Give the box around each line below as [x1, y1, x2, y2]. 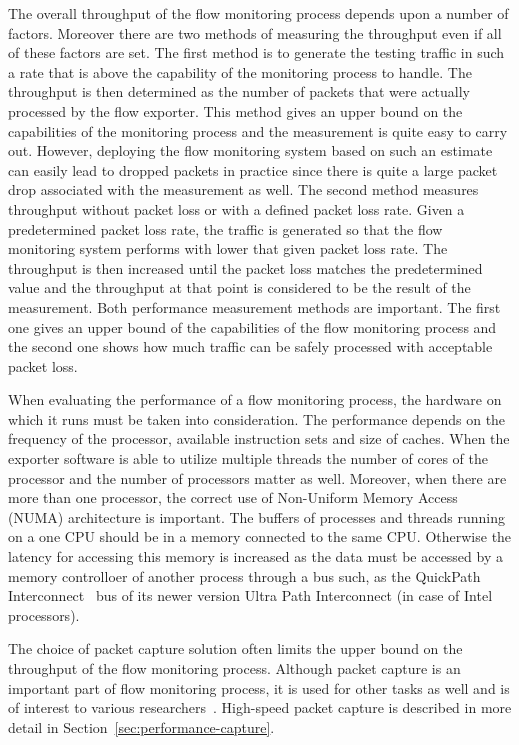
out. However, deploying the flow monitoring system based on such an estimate [8, 140, 493, 161]
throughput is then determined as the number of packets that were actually [8, 81, 470, 102]
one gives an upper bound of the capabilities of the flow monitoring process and [8, 316, 497, 337]
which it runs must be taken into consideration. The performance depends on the [8, 408, 506, 429]
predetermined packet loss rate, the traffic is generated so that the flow [8, 218, 443, 239]
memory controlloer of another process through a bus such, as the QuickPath [8, 565, 481, 586]
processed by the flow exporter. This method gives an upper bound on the [8, 100, 463, 121]
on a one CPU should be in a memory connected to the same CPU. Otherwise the [8, 526, 512, 547]
